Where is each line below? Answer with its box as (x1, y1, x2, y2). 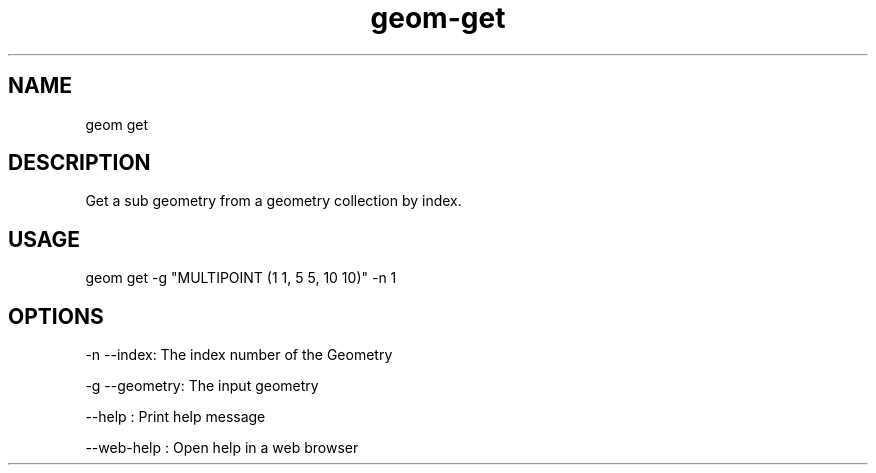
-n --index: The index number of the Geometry (85, 346, 393, 364)
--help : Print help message (85, 408, 266, 426)
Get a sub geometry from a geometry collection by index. (85, 192, 462, 210)
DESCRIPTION (8, 150, 151, 176)
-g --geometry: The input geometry (85, 377, 319, 395)
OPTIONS (8, 303, 104, 329)
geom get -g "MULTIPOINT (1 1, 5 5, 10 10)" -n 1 (85, 269, 397, 287)
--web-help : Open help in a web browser (85, 439, 359, 457)
